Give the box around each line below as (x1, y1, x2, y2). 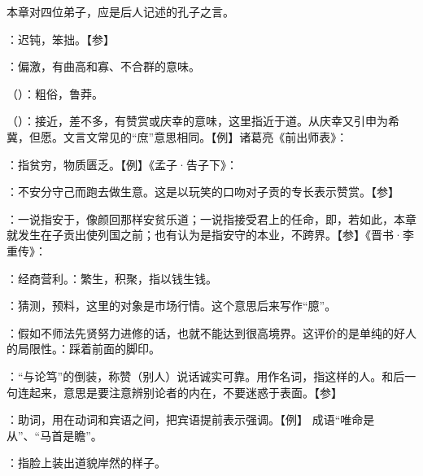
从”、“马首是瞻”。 (7, 426, 102, 443)
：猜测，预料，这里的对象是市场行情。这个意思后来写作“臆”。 (7, 297, 337, 314)
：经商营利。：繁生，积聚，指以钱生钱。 (7, 269, 217, 286)
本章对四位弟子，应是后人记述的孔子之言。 (7, 3, 234, 20)
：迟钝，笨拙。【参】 (7, 30, 115, 47)
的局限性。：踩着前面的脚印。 (7, 340, 160, 357)
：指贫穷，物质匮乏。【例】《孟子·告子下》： (7, 155, 238, 172)
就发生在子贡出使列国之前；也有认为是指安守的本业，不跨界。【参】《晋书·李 (7, 226, 414, 243)
